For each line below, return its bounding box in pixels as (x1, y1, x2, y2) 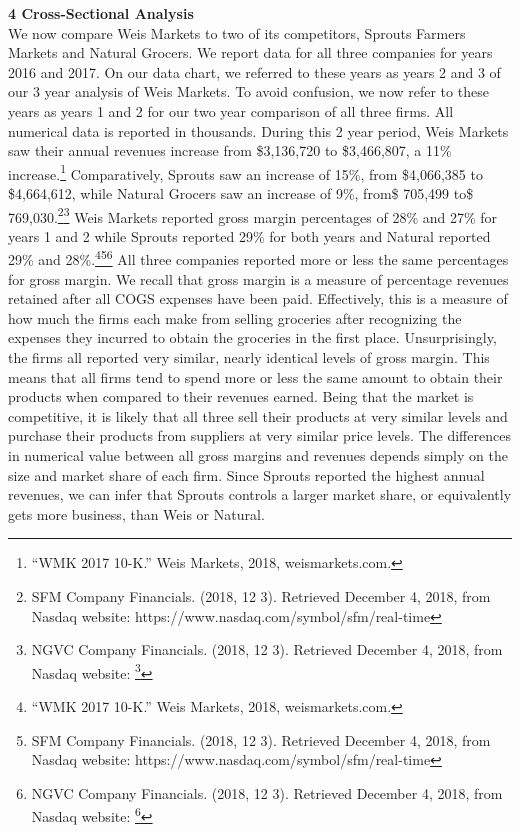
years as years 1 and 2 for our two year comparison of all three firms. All (8, 100, 454, 121)
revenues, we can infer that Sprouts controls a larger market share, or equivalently (8, 484, 512, 505)
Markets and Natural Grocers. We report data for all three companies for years (8, 42, 493, 63)
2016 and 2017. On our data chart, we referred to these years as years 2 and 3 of (8, 61, 501, 82)
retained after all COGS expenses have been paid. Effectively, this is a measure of (8, 288, 508, 309)
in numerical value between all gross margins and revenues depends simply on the (8, 445, 508, 466)
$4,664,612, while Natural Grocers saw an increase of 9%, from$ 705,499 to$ (8, 183, 474, 203)
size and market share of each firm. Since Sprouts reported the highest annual (8, 464, 485, 485)
